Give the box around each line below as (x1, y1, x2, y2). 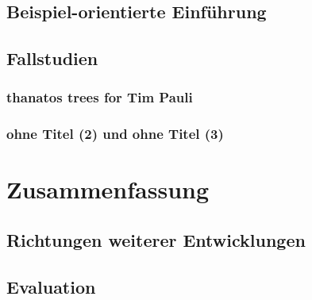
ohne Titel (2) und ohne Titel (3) (6, 124, 224, 144)
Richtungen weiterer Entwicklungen (6, 228, 306, 252)
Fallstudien (6, 46, 98, 71)
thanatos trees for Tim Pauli (6, 87, 193, 107)
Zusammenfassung (6, 173, 210, 206)
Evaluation (6, 274, 96, 298)
